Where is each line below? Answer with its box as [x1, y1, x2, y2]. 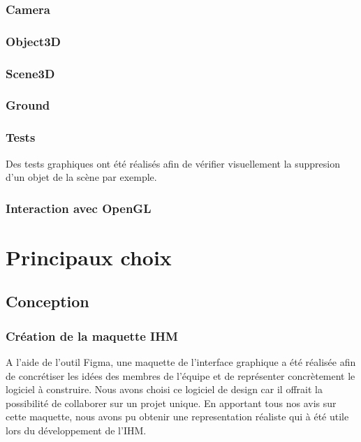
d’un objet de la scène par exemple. [6, 170, 157, 184]
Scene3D [6, 64, 55, 82]
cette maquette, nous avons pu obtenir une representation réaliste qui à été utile [6, 409, 349, 424]
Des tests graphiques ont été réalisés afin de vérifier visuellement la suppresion [6, 156, 340, 170]
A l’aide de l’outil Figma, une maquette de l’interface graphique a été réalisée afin [6, 355, 356, 369]
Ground [6, 96, 50, 114]
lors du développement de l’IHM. [6, 422, 147, 437]
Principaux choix [6, 242, 172, 271]
